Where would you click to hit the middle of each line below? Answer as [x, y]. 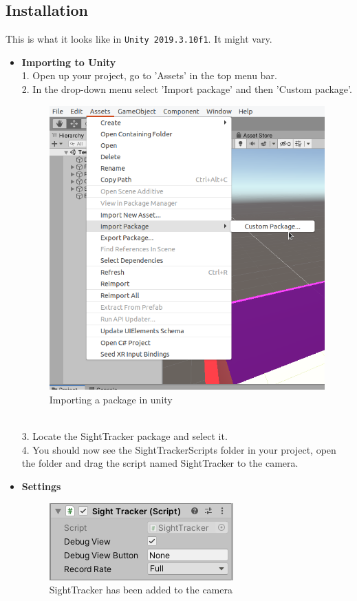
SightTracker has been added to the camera [141, 590]
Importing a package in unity [111, 399]
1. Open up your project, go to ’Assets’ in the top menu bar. [149, 75]
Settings [41, 486]
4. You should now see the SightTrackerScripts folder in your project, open [179, 449]
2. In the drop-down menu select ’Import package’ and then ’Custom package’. [187, 89]
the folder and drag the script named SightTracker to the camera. [160, 463]
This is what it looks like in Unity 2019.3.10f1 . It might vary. [139, 39]
